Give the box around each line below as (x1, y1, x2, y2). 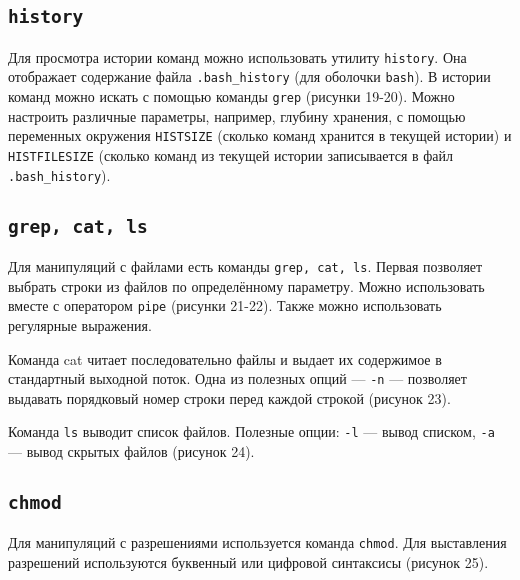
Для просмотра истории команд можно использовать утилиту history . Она (8, 46, 467, 67)
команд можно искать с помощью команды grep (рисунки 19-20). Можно (8, 86, 455, 107)
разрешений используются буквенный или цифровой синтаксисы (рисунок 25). (8, 552, 489, 573)
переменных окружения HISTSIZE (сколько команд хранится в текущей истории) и (8, 125, 512, 146)
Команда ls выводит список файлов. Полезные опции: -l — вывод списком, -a (8, 421, 495, 442)
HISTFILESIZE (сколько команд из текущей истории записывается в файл (8, 145, 454, 165)
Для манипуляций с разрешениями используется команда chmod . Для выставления (8, 532, 507, 553)
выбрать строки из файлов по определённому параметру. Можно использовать (8, 275, 485, 296)
